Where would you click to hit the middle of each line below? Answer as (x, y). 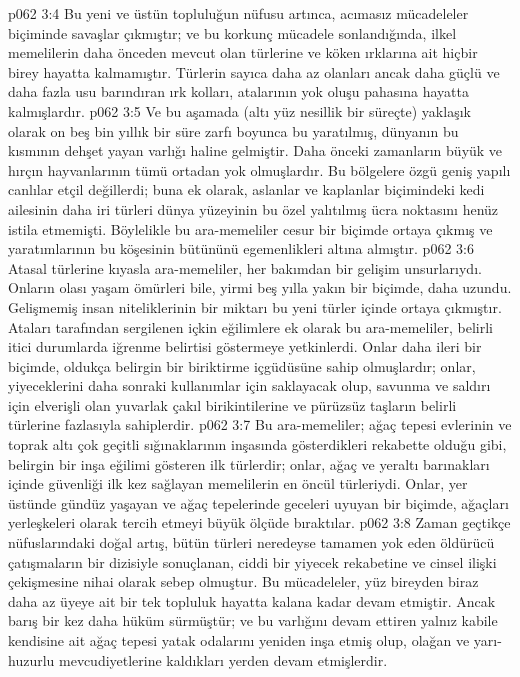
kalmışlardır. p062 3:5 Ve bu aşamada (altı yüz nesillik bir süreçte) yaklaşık (239, 110)
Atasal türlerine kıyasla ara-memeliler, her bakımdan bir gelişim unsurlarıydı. (245, 267)
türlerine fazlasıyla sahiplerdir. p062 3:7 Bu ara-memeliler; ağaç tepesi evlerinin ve (260, 424)
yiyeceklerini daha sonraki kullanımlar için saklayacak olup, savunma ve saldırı (249, 385)
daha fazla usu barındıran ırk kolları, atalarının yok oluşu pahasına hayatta (238, 91)
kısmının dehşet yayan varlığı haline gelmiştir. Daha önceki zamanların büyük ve (255, 150)
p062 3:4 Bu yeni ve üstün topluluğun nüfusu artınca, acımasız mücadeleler (238, 13)
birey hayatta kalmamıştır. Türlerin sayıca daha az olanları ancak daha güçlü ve (254, 71)
